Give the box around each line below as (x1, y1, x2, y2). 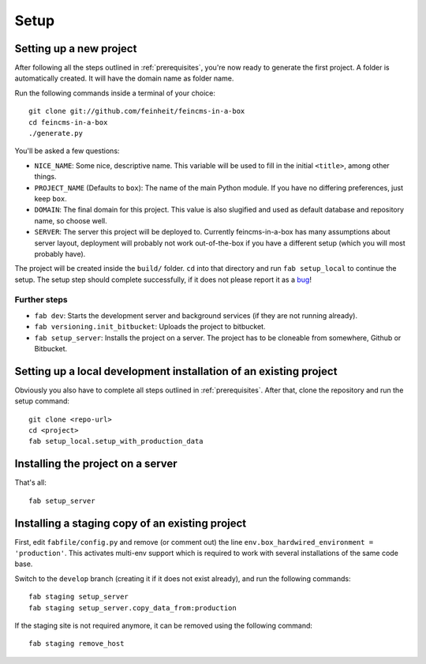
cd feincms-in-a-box (28, 118, 108, 126)
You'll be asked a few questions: (14, 146, 120, 156)
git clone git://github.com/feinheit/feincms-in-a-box (28, 107, 245, 116)
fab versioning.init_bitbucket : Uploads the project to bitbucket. (34, 322, 266, 332)
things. (34, 172, 57, 182)
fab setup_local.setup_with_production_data (28, 437, 204, 446)
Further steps (14, 294, 68, 306)
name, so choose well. (34, 216, 107, 225)
